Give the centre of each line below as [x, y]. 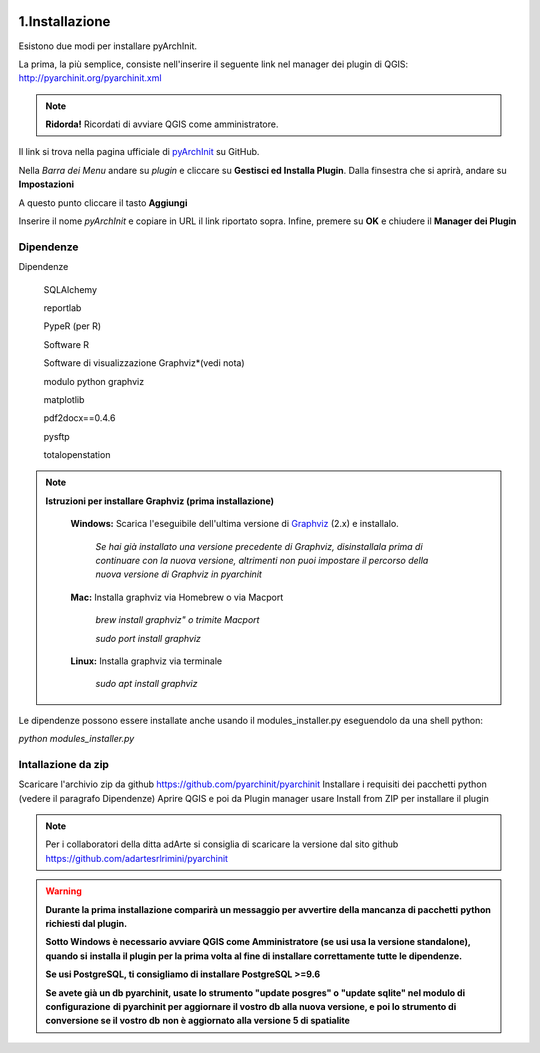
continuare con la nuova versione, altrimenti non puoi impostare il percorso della [262, 561]
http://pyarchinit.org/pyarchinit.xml [90, 78]
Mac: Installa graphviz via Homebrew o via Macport [177, 597]
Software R [66, 344]
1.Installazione [64, 21]
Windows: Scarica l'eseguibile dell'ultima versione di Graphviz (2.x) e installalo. [234, 524]
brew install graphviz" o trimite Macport [177, 620]
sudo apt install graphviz [146, 684]
